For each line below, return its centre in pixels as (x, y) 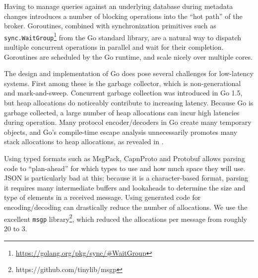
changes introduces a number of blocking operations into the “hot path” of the (123, 16)
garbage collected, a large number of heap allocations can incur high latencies (122, 112)
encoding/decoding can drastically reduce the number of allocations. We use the (126, 207)
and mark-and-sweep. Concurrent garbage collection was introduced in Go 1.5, (123, 93)
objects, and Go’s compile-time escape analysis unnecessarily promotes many (121, 132)
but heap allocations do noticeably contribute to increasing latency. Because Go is (129, 103)
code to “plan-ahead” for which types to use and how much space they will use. (125, 168)
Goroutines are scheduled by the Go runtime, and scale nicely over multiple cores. (129, 56)
